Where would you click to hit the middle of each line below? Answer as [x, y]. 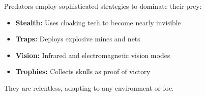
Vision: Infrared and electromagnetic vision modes [93, 55]
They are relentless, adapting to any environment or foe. [89, 87]
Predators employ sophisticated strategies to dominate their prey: [103, 6]
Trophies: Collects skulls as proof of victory [83, 71]
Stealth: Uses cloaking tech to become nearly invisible [98, 22]
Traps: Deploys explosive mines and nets [78, 39]
